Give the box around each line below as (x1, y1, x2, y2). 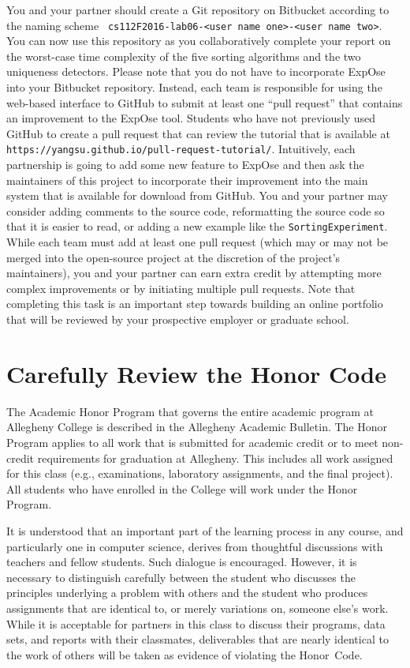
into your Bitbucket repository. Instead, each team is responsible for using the (6, 79, 382, 96)
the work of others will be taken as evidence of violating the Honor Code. (6, 646, 363, 662)
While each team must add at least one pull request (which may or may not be (6, 234, 389, 250)
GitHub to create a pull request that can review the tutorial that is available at (6, 125, 390, 141)
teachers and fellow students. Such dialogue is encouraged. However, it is (6, 554, 357, 570)
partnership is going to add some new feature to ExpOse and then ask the (6, 156, 364, 173)
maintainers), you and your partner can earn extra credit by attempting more (6, 265, 382, 281)
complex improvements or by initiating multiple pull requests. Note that (6, 280, 356, 296)
